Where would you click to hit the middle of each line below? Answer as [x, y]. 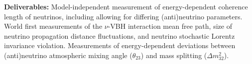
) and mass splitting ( [174, 55]
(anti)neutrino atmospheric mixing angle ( [68, 55]
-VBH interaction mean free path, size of [170, 26]
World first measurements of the [53, 26]
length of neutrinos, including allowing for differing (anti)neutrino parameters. [123, 16]
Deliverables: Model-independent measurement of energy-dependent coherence [126, 6]
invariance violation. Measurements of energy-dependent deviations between [120, 45]
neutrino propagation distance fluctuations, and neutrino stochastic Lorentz [120, 35]
